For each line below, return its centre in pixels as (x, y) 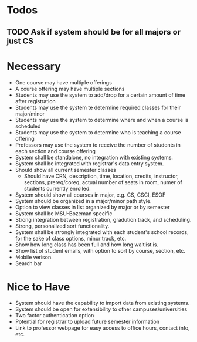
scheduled (28, 126)
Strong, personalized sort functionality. (62, 226)
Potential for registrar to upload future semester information (87, 322)
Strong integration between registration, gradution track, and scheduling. (103, 219)
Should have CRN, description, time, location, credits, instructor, (101, 176)
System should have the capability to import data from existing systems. (102, 303)
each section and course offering (55, 151)
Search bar (29, 263)
